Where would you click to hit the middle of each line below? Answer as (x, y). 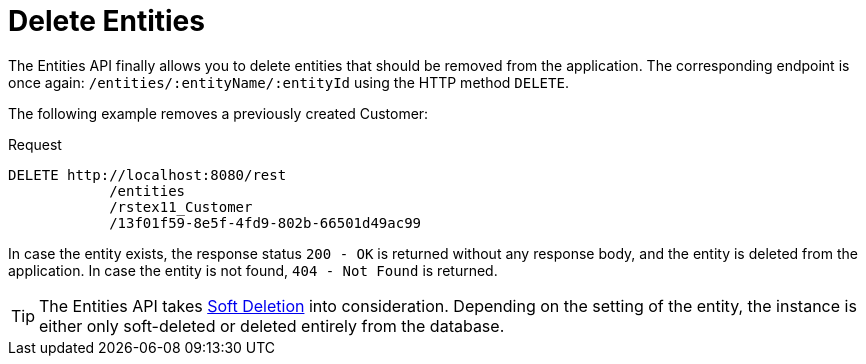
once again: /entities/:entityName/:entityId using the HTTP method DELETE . (288, 82)
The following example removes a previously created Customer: (218, 113)
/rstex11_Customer (181, 206)
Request (35, 144)
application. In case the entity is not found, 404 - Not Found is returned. (253, 270)
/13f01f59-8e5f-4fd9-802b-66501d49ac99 (265, 222)
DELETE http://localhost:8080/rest (147, 174)
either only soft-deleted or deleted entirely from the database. (272, 325)
